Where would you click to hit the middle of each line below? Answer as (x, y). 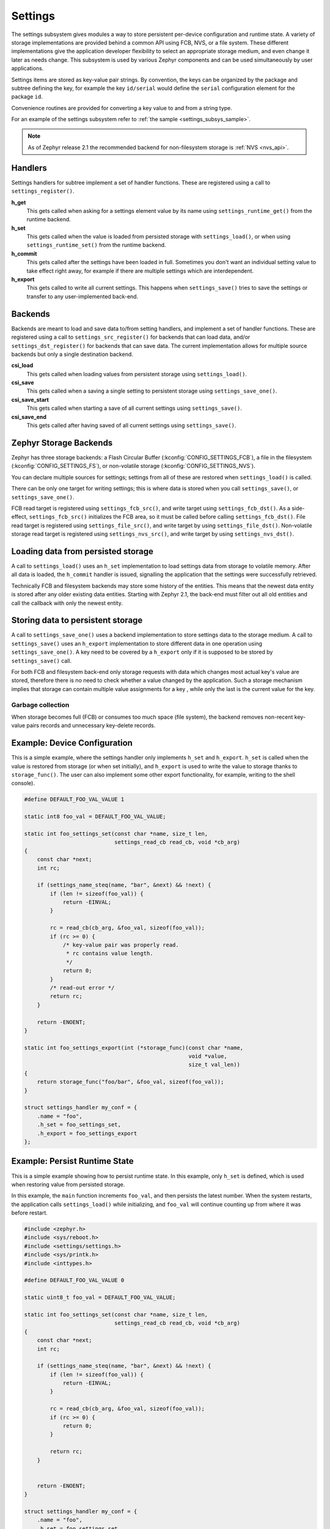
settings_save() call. (42, 661)
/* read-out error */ (82, 987)
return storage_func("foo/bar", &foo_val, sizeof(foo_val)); (130, 1082)
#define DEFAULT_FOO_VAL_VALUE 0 (74, 1280)
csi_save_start (30, 399)
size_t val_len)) (215, 1065)
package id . (27, 97)
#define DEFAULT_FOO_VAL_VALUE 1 (74, 799)
